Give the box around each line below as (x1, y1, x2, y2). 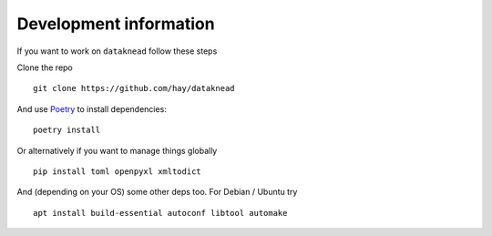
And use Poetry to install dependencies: (16, 103, 168, 114)
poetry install (33, 125, 101, 136)
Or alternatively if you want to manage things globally (16, 145, 218, 156)
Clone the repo (16, 62, 73, 73)
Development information (16, 14, 215, 34)
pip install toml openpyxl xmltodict (33, 166, 202, 177)
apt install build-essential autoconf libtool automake (33, 208, 288, 218)
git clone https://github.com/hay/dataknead (33, 83, 236, 94)
